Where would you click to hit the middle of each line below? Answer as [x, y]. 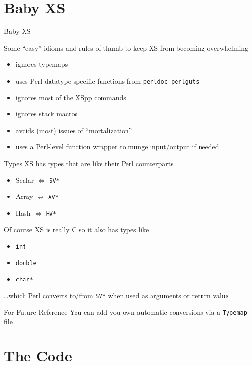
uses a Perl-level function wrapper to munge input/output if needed [117, 147]
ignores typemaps [42, 64]
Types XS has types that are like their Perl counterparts [89, 163]
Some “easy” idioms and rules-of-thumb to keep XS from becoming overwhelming [126, 47]
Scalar [25, 180]
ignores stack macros [47, 114]
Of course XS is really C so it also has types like [76, 229]
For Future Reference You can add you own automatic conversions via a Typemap [126, 312]
